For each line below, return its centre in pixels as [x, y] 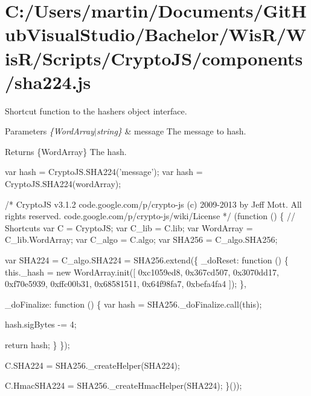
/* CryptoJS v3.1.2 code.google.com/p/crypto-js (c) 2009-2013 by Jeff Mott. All [153, 204]
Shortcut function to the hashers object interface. [96, 111]
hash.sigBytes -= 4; [41, 324]
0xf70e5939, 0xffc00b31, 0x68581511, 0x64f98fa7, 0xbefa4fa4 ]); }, [126, 284]
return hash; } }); [37, 345]
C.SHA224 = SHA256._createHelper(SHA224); [92, 365]
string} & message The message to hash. [171, 131]
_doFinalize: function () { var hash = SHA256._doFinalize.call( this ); [133, 304]
